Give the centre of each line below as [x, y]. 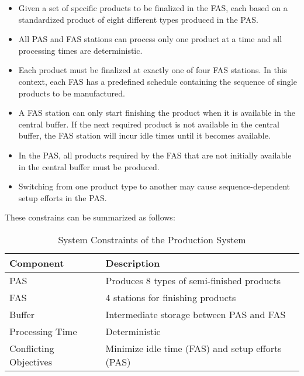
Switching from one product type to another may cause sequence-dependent [154, 186]
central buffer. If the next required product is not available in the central [149, 124]
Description [133, 263]
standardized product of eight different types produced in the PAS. [138, 19]
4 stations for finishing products [171, 297]
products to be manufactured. [72, 93]
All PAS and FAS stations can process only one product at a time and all [150, 39]
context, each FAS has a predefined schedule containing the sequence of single [158, 81]
